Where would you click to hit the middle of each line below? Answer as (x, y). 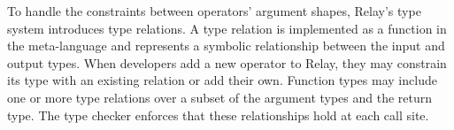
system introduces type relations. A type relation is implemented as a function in (227, 28)
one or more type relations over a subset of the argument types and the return (220, 97)
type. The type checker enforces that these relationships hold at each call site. (218, 115)
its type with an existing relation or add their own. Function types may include (222, 80)
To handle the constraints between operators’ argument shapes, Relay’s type (214, 11)
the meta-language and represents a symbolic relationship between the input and (226, 46)
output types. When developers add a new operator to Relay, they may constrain (227, 62)
